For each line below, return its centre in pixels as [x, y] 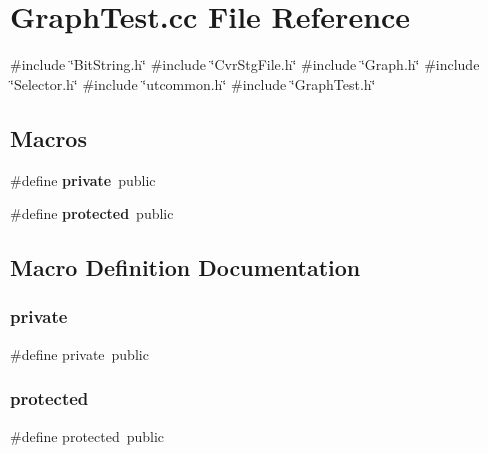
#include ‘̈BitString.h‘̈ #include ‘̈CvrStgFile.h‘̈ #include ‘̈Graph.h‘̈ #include [245, 64]
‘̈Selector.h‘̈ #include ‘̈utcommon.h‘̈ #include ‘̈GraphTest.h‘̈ [193, 83]
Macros [48, 137]
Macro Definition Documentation [185, 267]
